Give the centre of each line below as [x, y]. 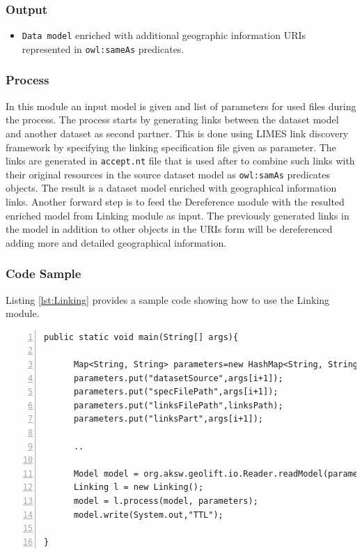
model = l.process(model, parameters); [166, 501]
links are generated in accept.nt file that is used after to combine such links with [180, 161]
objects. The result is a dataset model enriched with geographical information [171, 188]
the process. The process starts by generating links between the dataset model [172, 120]
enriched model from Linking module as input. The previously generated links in [178, 215]
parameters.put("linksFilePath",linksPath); [178, 405]
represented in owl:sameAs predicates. [103, 48]
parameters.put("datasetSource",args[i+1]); [178, 378]
